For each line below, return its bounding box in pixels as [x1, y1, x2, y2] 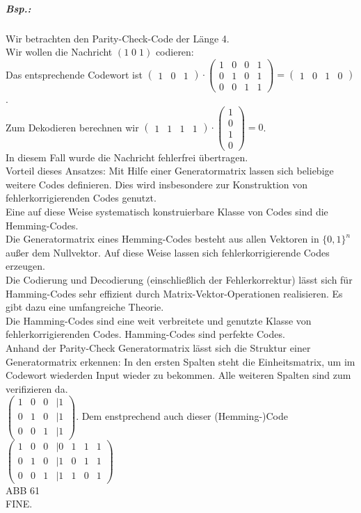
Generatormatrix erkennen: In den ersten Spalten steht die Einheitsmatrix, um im [6, 354, 355, 368]
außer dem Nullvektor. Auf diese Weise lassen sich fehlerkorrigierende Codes [6, 245, 330, 259]
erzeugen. [6, 259, 45, 273]
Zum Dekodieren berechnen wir [6, 120, 139, 134]
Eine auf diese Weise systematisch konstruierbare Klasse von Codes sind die [6, 204, 328, 219]
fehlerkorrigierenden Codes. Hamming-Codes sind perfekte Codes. [6, 327, 285, 341]
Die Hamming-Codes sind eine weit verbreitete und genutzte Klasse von [6, 313, 312, 327]
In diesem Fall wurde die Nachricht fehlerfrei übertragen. [6, 149, 248, 164]
